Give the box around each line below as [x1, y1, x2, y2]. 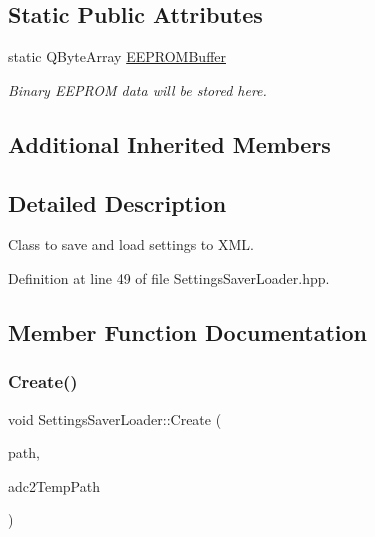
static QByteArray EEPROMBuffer [8, 46, 226, 67]
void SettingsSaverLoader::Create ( [8, 408, 222, 429]
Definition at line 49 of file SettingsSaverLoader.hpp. [8, 267, 330, 288]
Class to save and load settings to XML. [8, 234, 254, 255]
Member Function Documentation [8, 316, 368, 347]
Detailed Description [8, 187, 227, 218]
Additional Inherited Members [8, 128, 331, 159]
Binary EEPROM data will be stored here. [8, 79, 267, 100]
